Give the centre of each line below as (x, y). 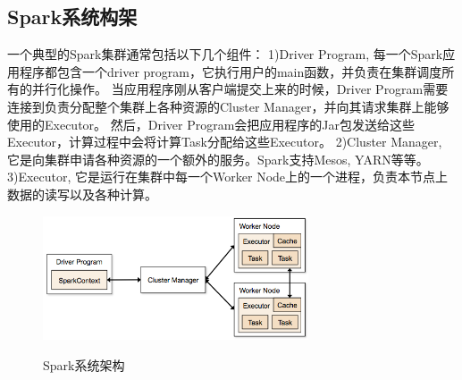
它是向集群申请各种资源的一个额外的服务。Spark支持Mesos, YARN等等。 (218, 159)
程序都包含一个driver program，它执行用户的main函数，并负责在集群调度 (231, 71)
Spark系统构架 (72, 17)
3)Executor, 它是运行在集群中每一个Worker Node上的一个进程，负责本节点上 (228, 177)
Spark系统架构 (84, 365)
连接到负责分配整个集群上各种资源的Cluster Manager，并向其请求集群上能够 (228, 106)
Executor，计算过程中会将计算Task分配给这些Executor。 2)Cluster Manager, (225, 142)
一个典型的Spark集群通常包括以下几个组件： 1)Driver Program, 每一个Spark (225, 54)
